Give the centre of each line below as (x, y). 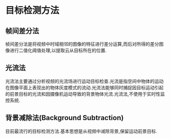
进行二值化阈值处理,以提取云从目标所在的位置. (58, 50)
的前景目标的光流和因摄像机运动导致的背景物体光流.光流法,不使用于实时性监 (85, 94)
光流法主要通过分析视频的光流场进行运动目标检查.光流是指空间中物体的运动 (84, 81)
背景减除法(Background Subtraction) (65, 118)
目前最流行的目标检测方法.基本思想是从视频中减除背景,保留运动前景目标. (81, 131)
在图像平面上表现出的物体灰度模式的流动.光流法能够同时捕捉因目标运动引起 (84, 88)
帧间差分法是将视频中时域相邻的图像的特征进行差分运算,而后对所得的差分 (82, 44)
